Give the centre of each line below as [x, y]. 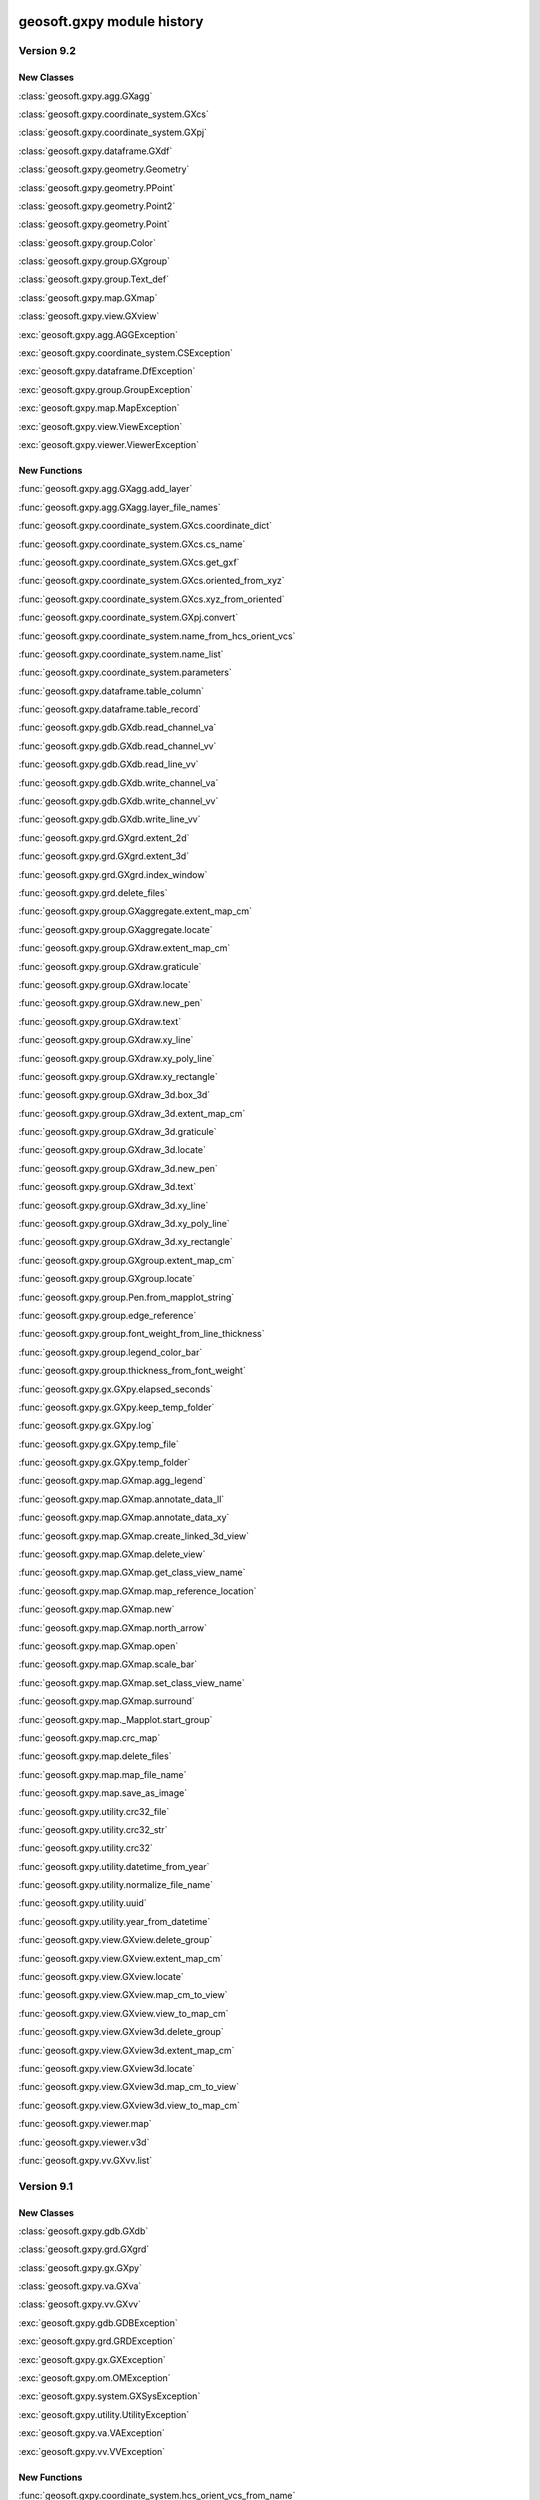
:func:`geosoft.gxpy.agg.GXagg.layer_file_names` [119, 507]
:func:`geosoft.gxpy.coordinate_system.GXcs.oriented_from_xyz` [151, 581]
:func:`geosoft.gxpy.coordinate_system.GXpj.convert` [128, 617]
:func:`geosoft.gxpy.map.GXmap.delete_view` [112, 1554]
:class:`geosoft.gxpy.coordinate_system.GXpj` [112, 132]
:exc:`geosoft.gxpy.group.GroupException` [106, 389]
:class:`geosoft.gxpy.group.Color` [87, 242]
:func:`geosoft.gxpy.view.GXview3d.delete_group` [121, 2032]
